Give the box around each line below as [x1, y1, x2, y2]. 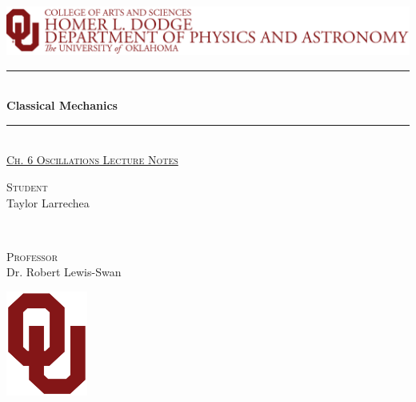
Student [6, 179, 48, 195]
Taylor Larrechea [6, 194, 90, 211]
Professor [6, 247, 58, 264]
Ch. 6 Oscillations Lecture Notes [6, 151, 178, 168]
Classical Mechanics [6, 97, 118, 114]
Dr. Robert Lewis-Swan [6, 263, 122, 280]
